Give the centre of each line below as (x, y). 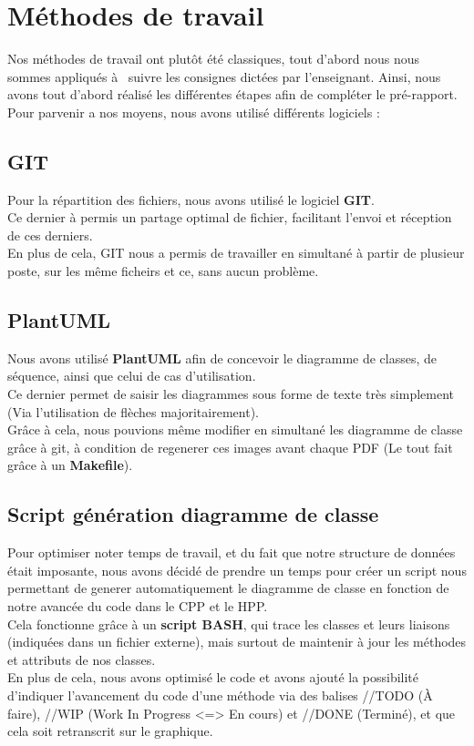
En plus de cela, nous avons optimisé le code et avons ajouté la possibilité (213, 677)
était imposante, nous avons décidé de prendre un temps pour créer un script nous (237, 570)
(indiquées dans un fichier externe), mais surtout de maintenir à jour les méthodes (237, 642)
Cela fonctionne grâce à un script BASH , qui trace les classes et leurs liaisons (229, 623)
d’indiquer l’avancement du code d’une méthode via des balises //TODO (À (220, 695)
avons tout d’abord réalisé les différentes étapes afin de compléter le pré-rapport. (232, 94)
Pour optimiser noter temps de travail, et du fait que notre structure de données (232, 552)
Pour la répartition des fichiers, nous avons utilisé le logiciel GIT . (191, 199)
